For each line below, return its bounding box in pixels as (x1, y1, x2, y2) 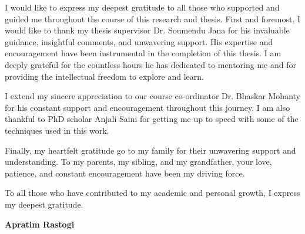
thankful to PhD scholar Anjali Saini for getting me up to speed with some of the (5, 113, 299, 125)
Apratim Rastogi (5, 218, 75, 230)
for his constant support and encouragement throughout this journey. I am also (5, 101, 290, 113)
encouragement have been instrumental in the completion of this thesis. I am (5, 47, 281, 59)
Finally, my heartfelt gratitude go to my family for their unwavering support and (5, 144, 296, 156)
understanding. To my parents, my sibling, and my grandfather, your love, (5, 155, 272, 168)
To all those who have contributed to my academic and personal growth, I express (5, 186, 300, 199)
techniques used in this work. (5, 124, 109, 136)
